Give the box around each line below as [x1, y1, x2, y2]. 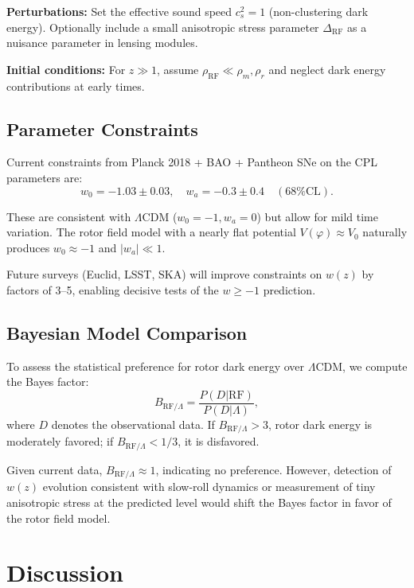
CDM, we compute [315, 357, 408, 374]
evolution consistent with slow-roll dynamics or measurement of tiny [42, 478, 376, 495]
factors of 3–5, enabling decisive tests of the [6, 281, 219, 298]
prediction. [263, 281, 316, 298]
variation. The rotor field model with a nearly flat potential [6, 224, 296, 240]
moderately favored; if [6, 433, 114, 450]
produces [6, 239, 50, 255]
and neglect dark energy [268, 60, 386, 77]
